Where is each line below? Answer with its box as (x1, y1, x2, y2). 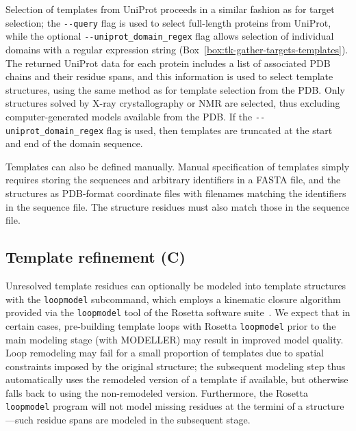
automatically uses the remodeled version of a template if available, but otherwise (5, 372, 348, 387)
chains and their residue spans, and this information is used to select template (5, 69, 333, 83)
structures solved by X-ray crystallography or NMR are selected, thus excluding (5, 96, 340, 110)
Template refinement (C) (5, 246, 186, 267)
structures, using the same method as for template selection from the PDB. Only (5, 82, 345, 96)
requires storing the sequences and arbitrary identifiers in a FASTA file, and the (5, 172, 341, 187)
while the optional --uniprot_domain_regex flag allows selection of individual (5, 29, 334, 43)
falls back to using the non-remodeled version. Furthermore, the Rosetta (5, 385, 308, 400)
